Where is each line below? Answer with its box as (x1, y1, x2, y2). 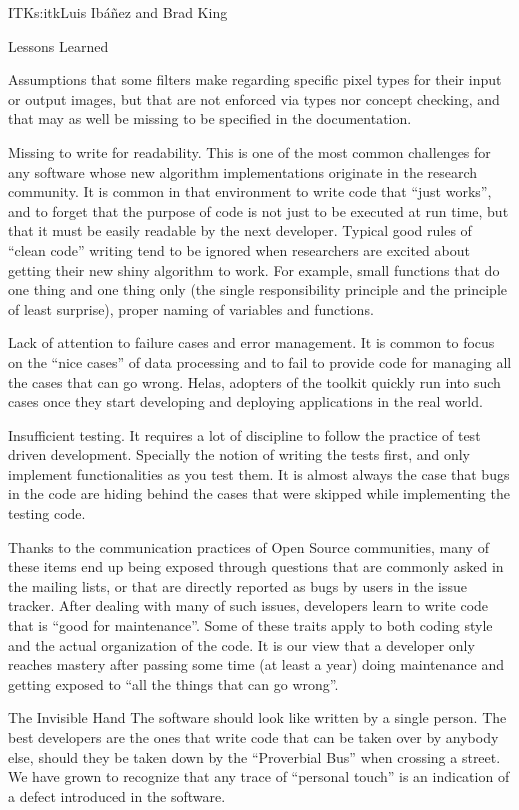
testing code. (8, 503, 86, 524)
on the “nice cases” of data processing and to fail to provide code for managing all (8, 351, 512, 372)
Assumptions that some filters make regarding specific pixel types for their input (8, 69, 502, 90)
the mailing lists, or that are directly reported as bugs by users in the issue (8, 575, 467, 596)
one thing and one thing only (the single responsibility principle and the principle (8, 279, 507, 300)
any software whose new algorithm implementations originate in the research (8, 161, 478, 182)
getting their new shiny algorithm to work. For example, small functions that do (8, 259, 500, 280)
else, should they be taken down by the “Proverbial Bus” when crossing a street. (8, 746, 501, 767)
